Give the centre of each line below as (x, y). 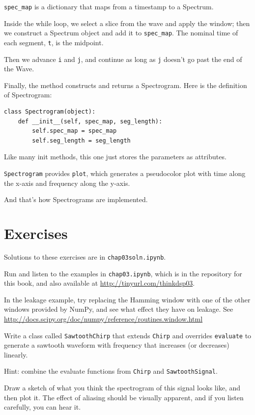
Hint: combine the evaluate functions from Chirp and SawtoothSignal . (111, 371)
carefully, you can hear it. (42, 407)
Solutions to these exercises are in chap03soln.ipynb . (85, 256)
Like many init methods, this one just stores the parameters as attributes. (115, 157)
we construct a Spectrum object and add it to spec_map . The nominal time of (121, 33)
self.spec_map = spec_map (74, 131)
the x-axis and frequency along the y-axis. (67, 183)
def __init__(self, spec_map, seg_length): (90, 121)
